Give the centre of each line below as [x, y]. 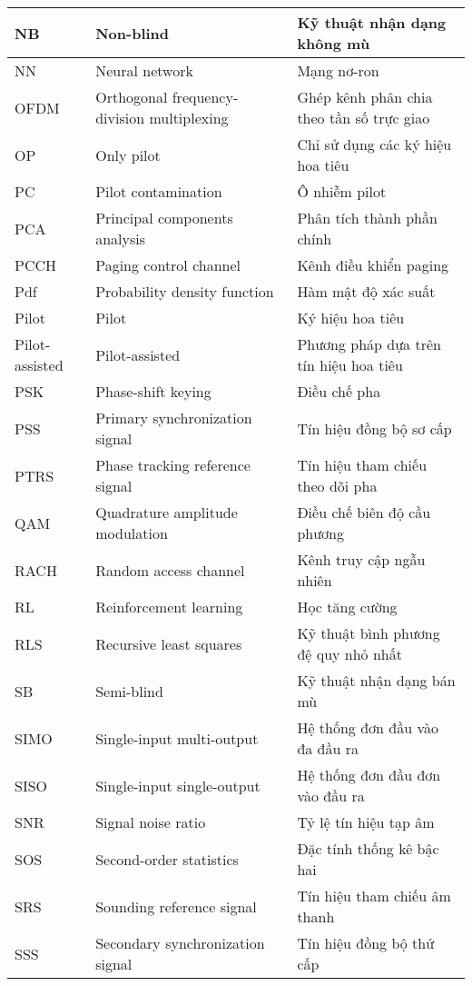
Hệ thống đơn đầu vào [368, 727]
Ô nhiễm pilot [342, 191]
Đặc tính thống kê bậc [368, 848]
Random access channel [170, 570]
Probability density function [185, 291]
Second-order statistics [167, 859]
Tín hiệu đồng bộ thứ [366, 943]
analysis [121, 239]
